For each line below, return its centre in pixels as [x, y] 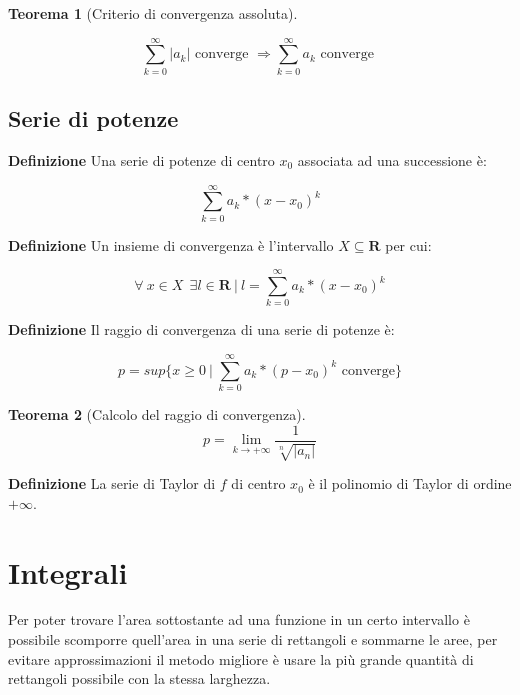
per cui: [408, 244]
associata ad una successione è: [392, 159]
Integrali [68, 571]
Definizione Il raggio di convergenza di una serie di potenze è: [201, 329]
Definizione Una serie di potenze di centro [141, 159]
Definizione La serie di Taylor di [112, 483]
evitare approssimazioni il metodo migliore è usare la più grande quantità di [241, 658]
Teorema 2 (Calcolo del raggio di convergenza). [157, 414]
